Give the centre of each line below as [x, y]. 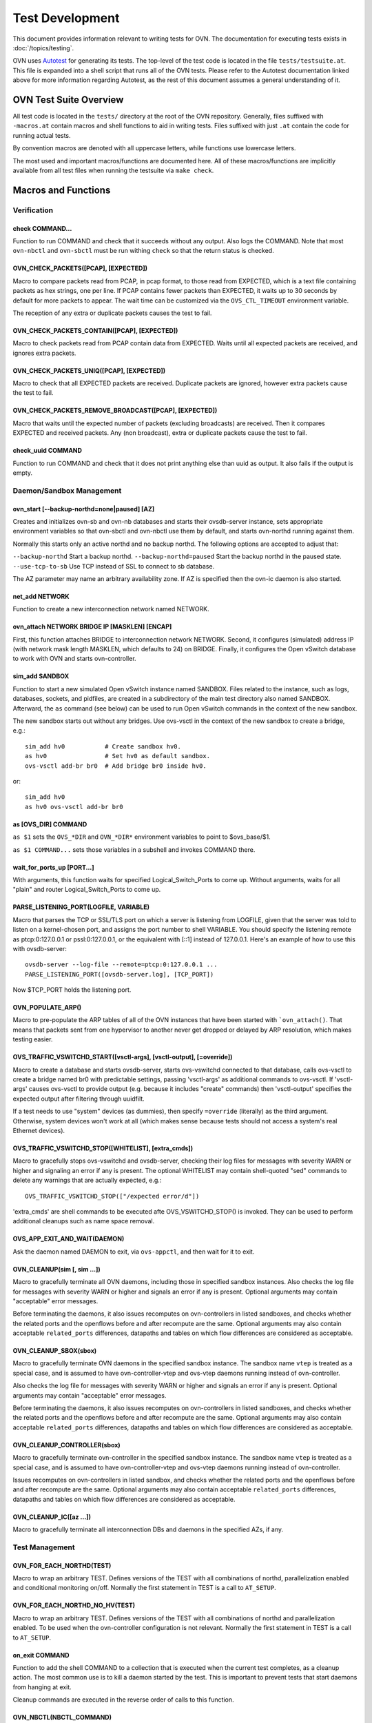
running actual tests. [42, 135]
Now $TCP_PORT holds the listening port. [72, 990]
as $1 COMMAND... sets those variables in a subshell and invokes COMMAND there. [134, 849]
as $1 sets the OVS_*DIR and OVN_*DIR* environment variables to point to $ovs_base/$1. [142, 837]
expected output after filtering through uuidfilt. [79, 1099]
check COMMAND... [42, 228]
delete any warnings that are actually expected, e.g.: [87, 1180]
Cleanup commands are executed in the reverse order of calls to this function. [123, 1700]
